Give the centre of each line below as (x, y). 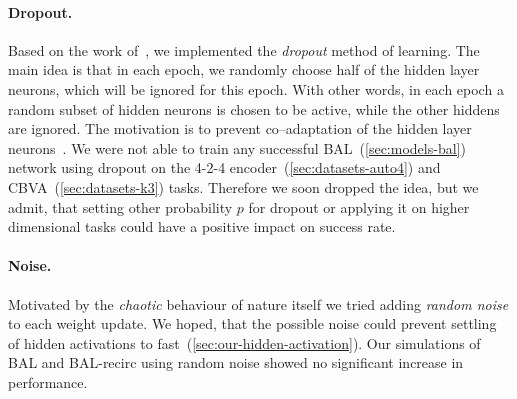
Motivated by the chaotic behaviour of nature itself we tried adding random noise (258, 303)
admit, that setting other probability (120, 206)
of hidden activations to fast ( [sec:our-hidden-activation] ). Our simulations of (244, 342)
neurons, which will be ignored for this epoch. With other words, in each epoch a (256, 88)
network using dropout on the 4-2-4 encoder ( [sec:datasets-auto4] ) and (224, 167)
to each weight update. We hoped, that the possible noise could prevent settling (252, 323)
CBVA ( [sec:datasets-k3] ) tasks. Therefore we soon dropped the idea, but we (243, 186)
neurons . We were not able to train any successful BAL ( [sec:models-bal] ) (237, 147)
